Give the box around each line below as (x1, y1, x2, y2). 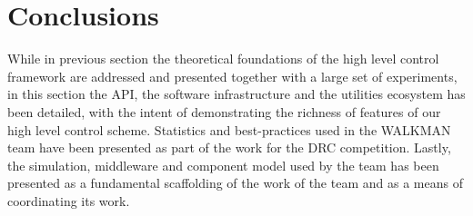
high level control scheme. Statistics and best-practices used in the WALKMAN (7, 120, 451, 139)
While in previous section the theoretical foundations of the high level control (7, 49, 439, 68)
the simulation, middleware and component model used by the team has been (7, 155, 439, 174)
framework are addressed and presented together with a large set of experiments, (7, 66, 458, 85)
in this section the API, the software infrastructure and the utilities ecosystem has (7, 84, 466, 103)
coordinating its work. (7, 191, 130, 210)
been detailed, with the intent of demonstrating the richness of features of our (7, 102, 441, 121)
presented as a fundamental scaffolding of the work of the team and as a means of (7, 173, 463, 192)
